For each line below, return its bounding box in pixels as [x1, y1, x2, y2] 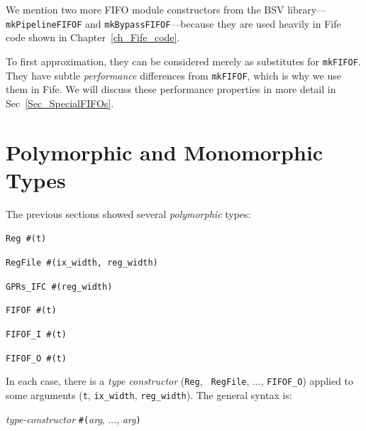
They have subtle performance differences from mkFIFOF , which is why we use [6, 67, 341, 82]
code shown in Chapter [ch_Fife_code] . [6, 30, 180, 45]
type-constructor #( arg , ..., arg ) [6, 411, 141, 426]
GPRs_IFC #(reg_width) [6, 281, 113, 292]
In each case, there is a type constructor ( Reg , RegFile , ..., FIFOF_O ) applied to [6, 373, 354, 388]
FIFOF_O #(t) [6, 353, 67, 364]
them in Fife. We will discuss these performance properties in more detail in [6, 82, 336, 97]
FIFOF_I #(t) [6, 329, 67, 339]
